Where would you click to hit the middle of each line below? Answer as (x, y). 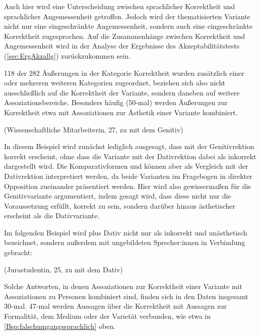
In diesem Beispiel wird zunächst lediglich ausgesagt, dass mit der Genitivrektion (129, 146)
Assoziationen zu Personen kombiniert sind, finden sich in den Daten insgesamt (126, 296)
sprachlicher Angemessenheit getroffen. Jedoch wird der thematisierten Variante (127, 16)
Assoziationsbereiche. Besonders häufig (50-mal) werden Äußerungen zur (116, 102)
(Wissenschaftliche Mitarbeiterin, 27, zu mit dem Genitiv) (94, 129)
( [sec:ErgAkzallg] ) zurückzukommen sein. (67, 55)
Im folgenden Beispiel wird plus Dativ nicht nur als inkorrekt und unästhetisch (126, 232)
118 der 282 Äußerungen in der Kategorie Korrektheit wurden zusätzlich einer (124, 73)
